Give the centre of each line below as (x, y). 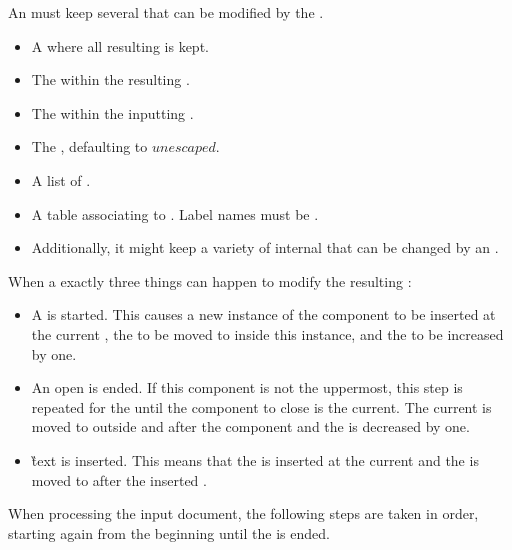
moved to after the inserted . (119, 479)
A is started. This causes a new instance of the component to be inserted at (263, 314)
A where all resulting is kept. (120, 45)
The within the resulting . (110, 79)
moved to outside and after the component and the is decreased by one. (250, 426)
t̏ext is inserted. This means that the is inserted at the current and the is (255, 459)
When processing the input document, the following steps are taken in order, (243, 513)
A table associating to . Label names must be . (175, 213)
